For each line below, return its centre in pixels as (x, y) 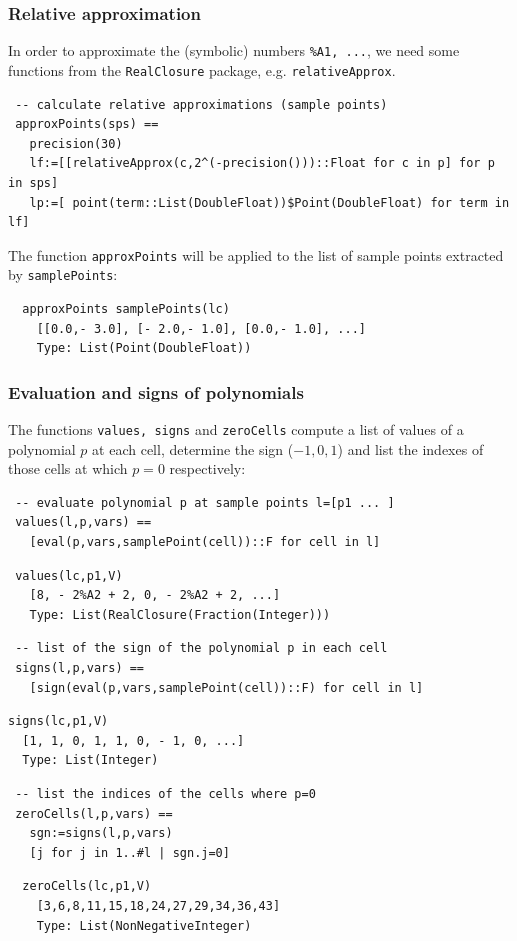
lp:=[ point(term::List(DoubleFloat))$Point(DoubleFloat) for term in (269, 202)
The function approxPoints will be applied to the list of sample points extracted (256, 254)
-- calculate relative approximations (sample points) (201, 104)
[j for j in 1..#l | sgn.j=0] (129, 852)
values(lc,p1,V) (69, 575)
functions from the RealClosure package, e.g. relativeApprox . (202, 69)
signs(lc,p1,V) (58, 721)
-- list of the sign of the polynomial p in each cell (201, 648)
